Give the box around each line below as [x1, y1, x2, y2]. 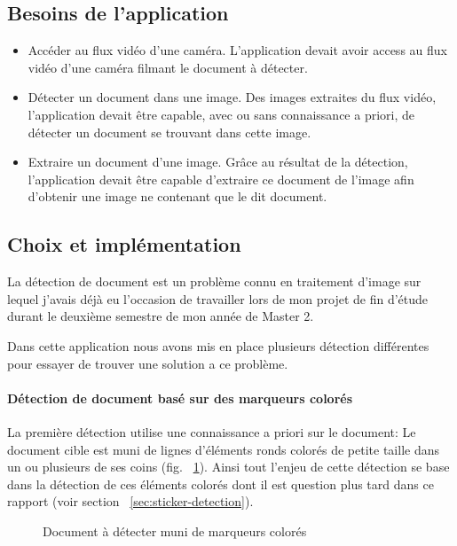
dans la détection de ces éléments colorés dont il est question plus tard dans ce [7, 474, 434, 493]
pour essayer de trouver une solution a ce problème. [7, 354, 288, 372]
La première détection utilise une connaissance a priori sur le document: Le [7, 422, 416, 441]
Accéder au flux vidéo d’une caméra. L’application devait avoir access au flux [28, 41, 447, 59]
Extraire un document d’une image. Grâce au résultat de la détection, [28, 152, 408, 171]
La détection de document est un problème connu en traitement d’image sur [7, 272, 422, 291]
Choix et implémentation [7, 230, 241, 258]
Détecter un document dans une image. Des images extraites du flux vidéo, [28, 88, 437, 106]
